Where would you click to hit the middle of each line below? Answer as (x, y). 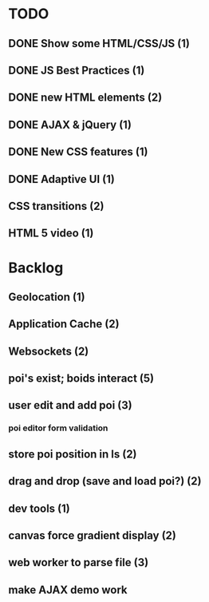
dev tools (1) (39, 508)
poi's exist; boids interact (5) (81, 379)
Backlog (36, 267)
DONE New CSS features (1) (78, 152)
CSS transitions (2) (56, 206)
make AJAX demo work (68, 590)
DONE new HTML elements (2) (85, 98)
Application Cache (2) (64, 324)
